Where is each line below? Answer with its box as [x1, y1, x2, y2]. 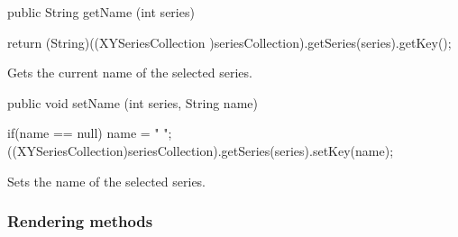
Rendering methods [7, 210, 153, 232]
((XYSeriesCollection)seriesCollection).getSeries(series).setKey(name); [7, 141, 394, 160]
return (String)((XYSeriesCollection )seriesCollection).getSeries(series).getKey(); [7, 32, 452, 51]
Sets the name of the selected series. [7, 171, 206, 190]
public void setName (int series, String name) [7, 93, 258, 112]
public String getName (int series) [7, 3, 195, 21]
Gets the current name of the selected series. [7, 63, 252, 82]
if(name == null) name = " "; [7, 123, 172, 142]
